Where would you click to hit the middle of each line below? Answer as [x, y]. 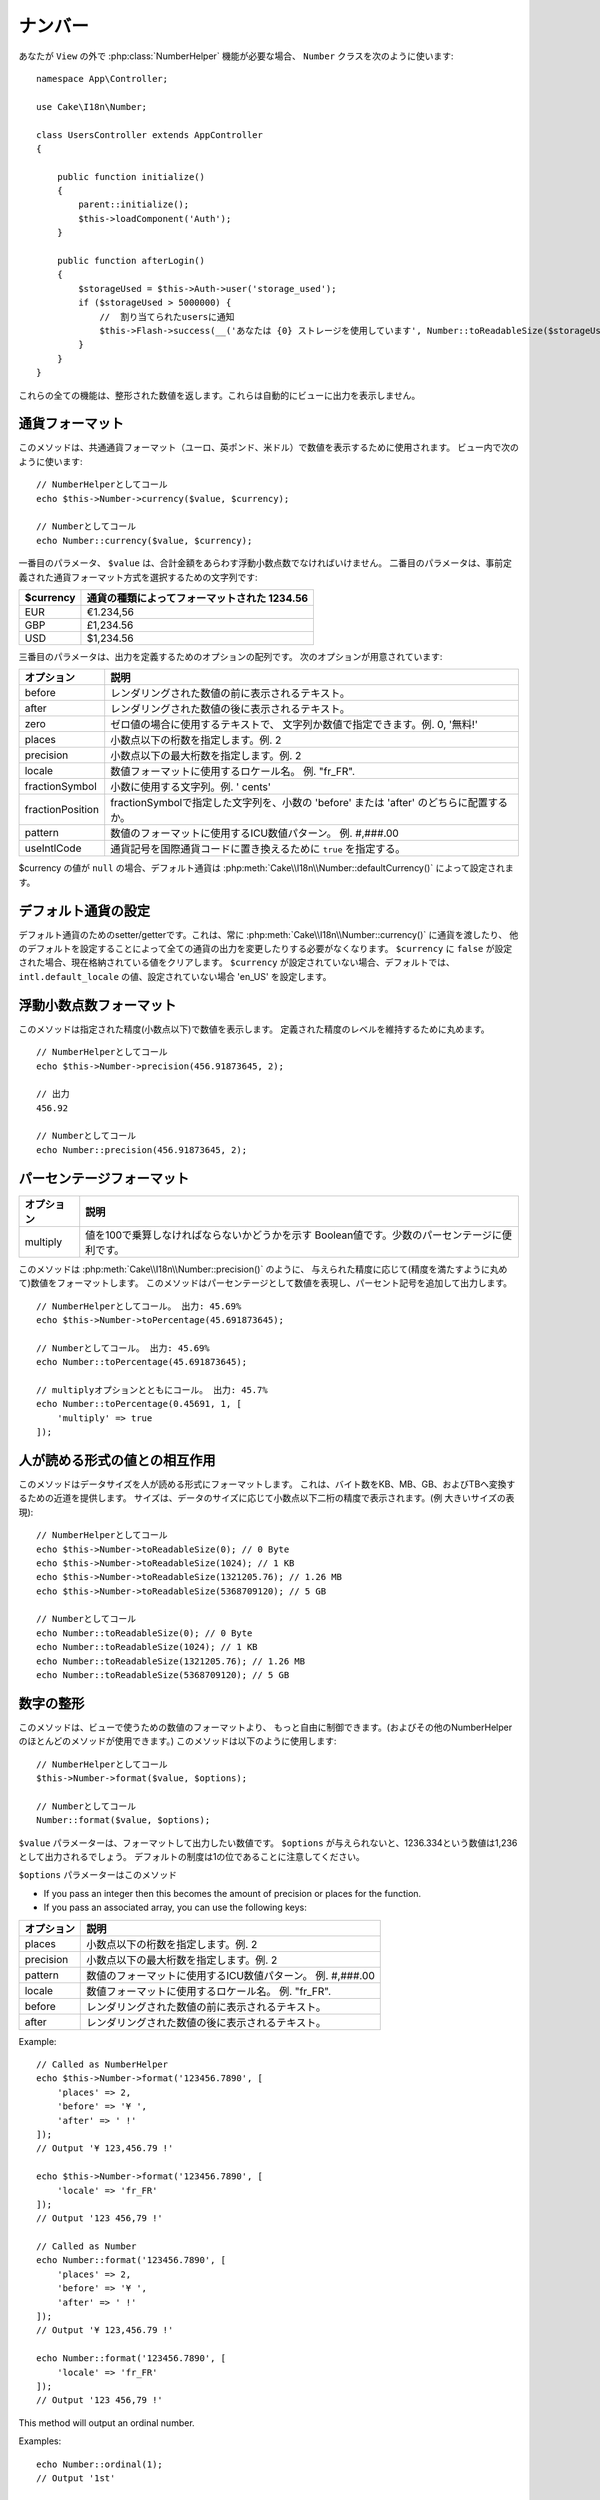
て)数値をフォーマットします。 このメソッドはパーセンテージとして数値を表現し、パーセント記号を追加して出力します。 [265, 1283]
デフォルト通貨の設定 [84, 910]
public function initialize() [130, 176]
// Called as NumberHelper [102, 2064]
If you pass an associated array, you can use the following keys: [175, 1907]
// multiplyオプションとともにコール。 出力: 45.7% [152, 1389]
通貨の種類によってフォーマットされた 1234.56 [197, 598]
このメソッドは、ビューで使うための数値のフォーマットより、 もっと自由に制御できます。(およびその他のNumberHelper [265, 1727]
